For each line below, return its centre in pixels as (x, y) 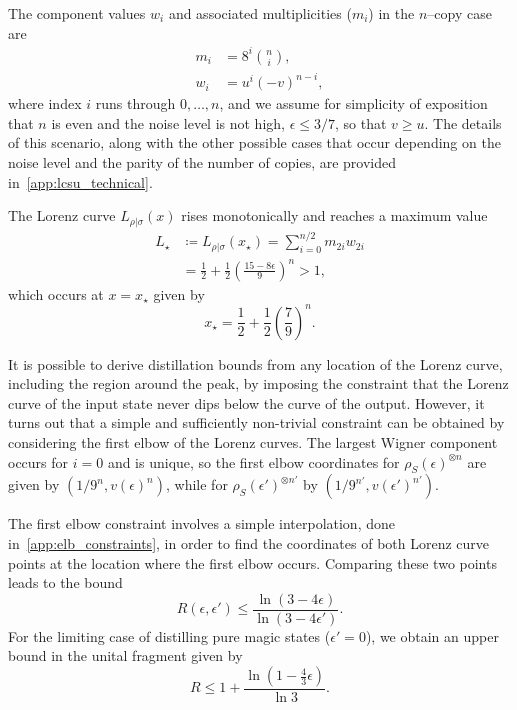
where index (45, 103)
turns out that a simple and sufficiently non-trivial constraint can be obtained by (256, 422)
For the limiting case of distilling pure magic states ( (169, 635)
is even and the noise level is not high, (168, 122)
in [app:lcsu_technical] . (80, 181)
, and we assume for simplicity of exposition (353, 103)
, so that (360, 122)
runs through (135, 103)
